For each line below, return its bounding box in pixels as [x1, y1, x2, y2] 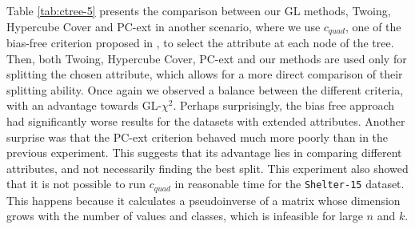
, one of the [345, 18, 401, 34]
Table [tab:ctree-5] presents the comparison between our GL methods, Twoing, [6, 2, 391, 18]
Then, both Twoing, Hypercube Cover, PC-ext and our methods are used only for [6, 50, 407, 66]
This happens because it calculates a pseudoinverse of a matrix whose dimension [6, 191, 401, 208]
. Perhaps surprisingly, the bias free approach [173, 97, 394, 114]
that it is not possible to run [6, 175, 146, 192]
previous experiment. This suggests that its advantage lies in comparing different [6, 144, 402, 161]
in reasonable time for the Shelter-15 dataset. [174, 175, 405, 192]
